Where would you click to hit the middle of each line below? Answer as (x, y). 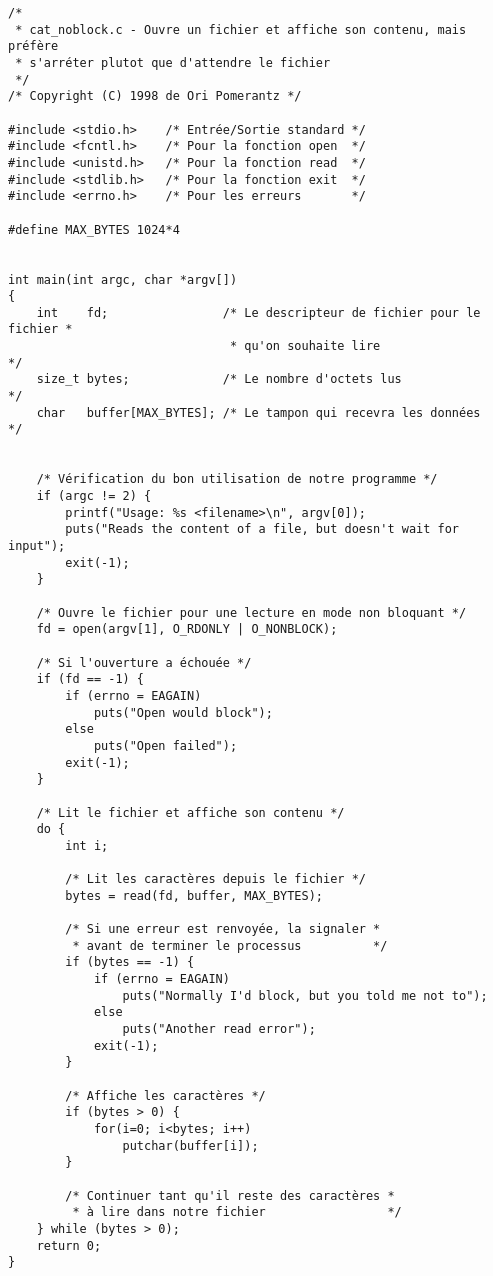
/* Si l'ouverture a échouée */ (144, 662)
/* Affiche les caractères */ (165, 1095)
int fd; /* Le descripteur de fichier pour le (258, 312)
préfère (33, 46)
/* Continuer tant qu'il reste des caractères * (230, 1195)
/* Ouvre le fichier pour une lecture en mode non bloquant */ (251, 612)
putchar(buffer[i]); (190, 1145)
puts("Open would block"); (183, 712)
